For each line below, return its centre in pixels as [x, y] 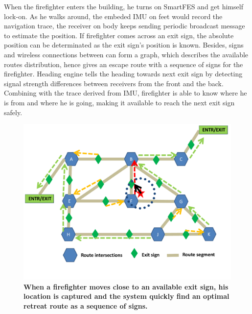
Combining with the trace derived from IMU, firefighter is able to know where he [126, 93]
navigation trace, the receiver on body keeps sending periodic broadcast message [125, 26]
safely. [13, 112]
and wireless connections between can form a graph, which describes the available [126, 54]
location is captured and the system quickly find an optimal [126, 296]
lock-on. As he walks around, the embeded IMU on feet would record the [113, 16]
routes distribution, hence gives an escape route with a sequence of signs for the [124, 64]
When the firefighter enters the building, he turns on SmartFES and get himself [124, 6]
